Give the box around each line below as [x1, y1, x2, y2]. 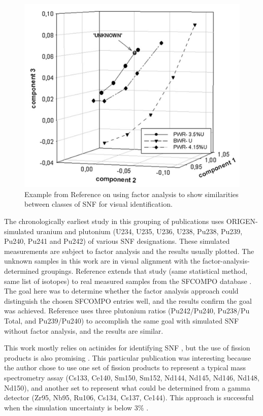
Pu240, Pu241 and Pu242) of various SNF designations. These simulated [4, 236, 230, 246]
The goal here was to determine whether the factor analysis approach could [4, 285, 239, 296]
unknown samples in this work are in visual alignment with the [4, 255, 201, 266]
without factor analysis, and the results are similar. [4, 325, 163, 336]
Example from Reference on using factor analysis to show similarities [24, 188, 239, 199]
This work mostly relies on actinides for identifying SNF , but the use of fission [4, 342, 250, 353]
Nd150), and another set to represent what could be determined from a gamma [4, 382, 250, 393]
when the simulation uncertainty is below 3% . [4, 402, 149, 412]
